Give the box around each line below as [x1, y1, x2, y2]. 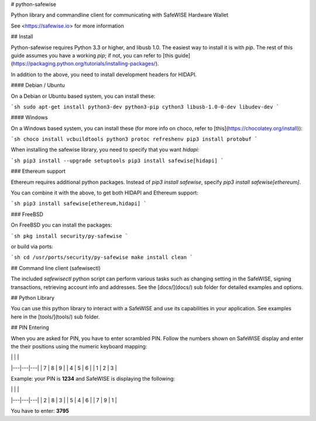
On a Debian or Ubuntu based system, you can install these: [11, 93, 156, 100]
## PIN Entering [11, 324, 49, 331]
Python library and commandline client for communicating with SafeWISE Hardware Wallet [11, 12, 228, 19]
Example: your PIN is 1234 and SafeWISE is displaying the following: [11, 375, 176, 382]
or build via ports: [11, 243, 54, 250]
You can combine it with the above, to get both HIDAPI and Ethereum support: [11, 189, 198, 196]
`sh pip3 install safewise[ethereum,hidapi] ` [11, 200, 147, 207]
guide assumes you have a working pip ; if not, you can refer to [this [11, 52, 174, 59]
